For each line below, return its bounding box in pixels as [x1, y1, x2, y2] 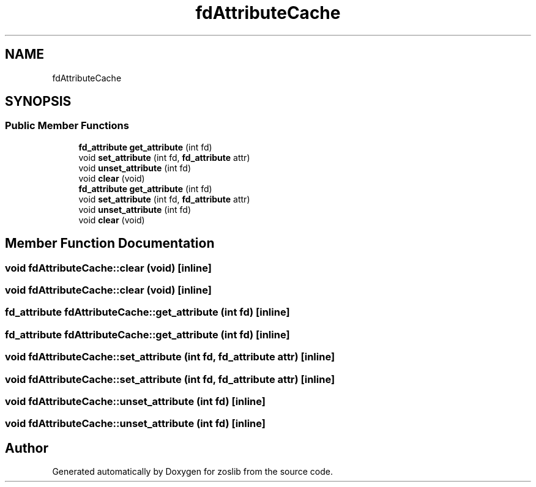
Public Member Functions [5, 119, 129, 132]
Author [5, 440, 48, 456]
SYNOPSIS [5, 94, 72, 110]
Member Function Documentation [5, 236, 215, 251]
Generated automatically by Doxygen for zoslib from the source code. [52, 466, 333, 477]
